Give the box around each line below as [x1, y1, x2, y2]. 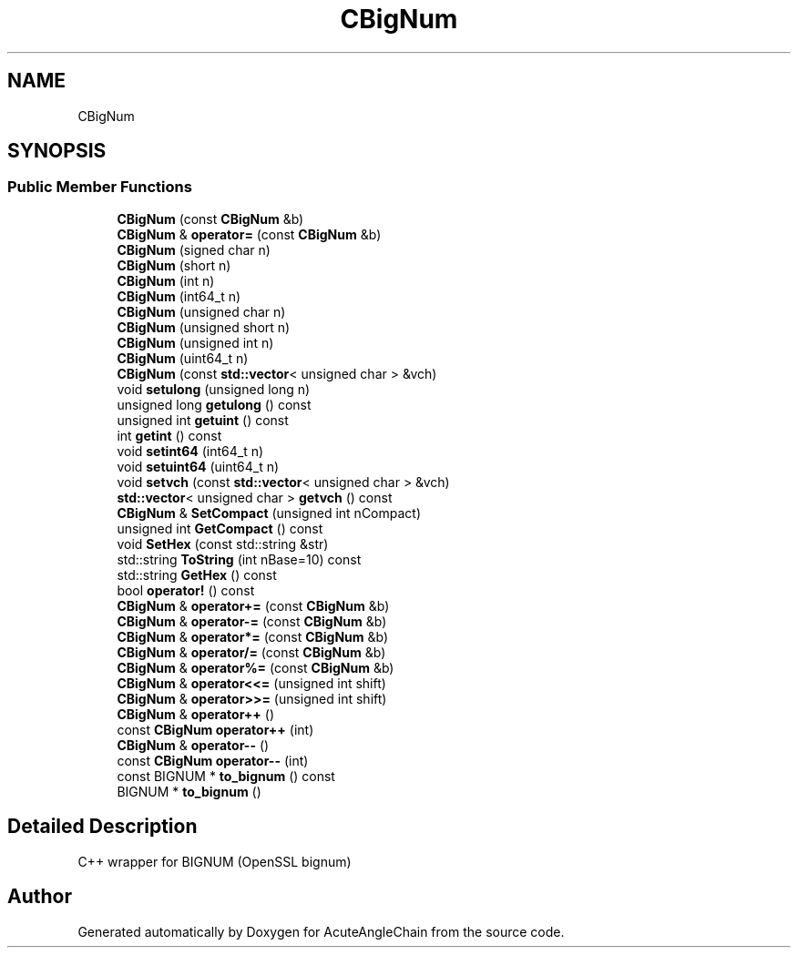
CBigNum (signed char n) [117, 241, 271, 258]
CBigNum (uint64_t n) [117, 350, 249, 366]
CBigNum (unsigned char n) [117, 303, 286, 320]
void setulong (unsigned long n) [117, 381, 311, 397]
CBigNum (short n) [117, 257, 231, 273]
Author [7, 885, 72, 909]
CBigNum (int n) [117, 272, 215, 289]
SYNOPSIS [7, 139, 107, 163]
